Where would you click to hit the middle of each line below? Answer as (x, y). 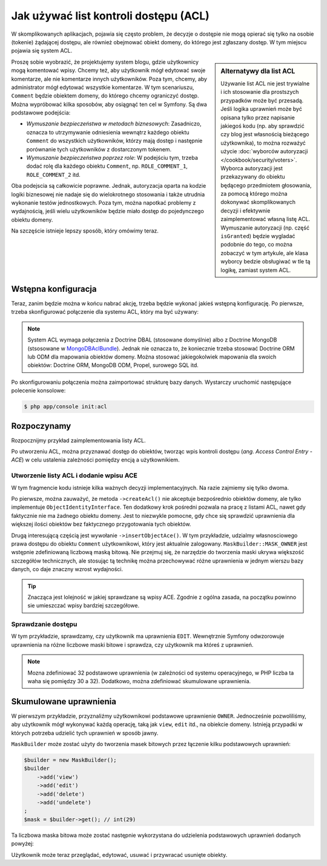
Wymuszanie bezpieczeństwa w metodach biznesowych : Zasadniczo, (114, 124)
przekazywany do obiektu (253, 177)
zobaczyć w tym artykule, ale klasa (265, 253)
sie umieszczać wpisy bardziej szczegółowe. (83, 606)
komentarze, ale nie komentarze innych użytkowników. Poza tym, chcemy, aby (109, 79)
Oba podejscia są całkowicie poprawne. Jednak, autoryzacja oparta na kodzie (109, 186)
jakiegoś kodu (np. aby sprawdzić (263, 126)
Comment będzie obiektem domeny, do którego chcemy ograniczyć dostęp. (105, 96)
